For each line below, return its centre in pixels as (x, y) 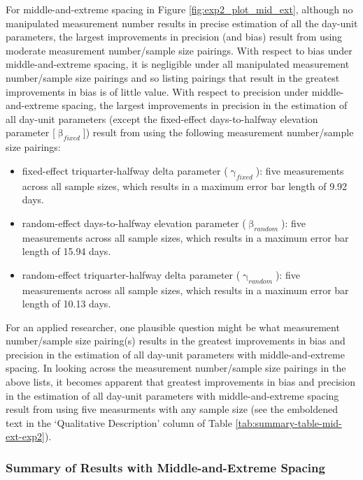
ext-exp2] (25, 436)
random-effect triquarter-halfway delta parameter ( (131, 274)
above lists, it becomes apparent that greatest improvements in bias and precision (180, 382)
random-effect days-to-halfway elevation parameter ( (134, 223)
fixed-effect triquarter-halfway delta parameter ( (125, 170)
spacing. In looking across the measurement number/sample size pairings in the (176, 368)
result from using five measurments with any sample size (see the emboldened (172, 409)
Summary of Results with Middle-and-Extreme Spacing (165, 467)
